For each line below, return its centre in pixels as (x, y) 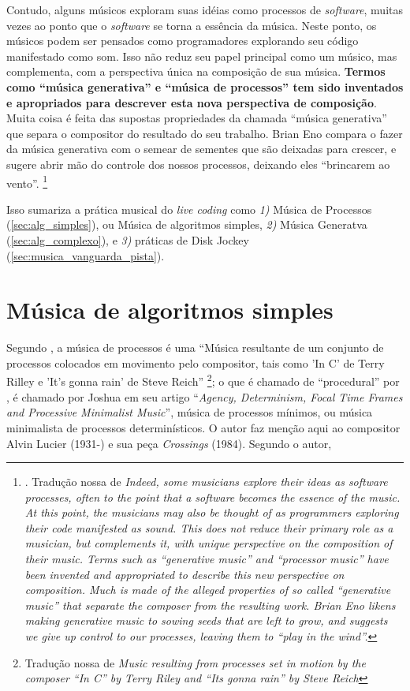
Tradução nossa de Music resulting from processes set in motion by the (195, 662)
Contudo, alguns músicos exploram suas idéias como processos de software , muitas (205, 9)
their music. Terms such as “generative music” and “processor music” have (207, 559)
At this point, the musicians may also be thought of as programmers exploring (212, 512)
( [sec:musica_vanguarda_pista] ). (86, 255)
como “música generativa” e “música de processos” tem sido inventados (205, 86)
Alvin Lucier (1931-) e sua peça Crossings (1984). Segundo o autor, (169, 443)
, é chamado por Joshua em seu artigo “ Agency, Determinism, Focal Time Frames (205, 396)
